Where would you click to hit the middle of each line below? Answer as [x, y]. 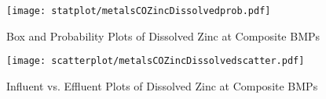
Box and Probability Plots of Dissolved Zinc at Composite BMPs [163, 35]
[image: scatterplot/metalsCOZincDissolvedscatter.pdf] [156, 61]
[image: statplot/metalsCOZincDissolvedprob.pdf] [139, 11]
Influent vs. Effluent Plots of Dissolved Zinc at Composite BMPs [162, 85]
